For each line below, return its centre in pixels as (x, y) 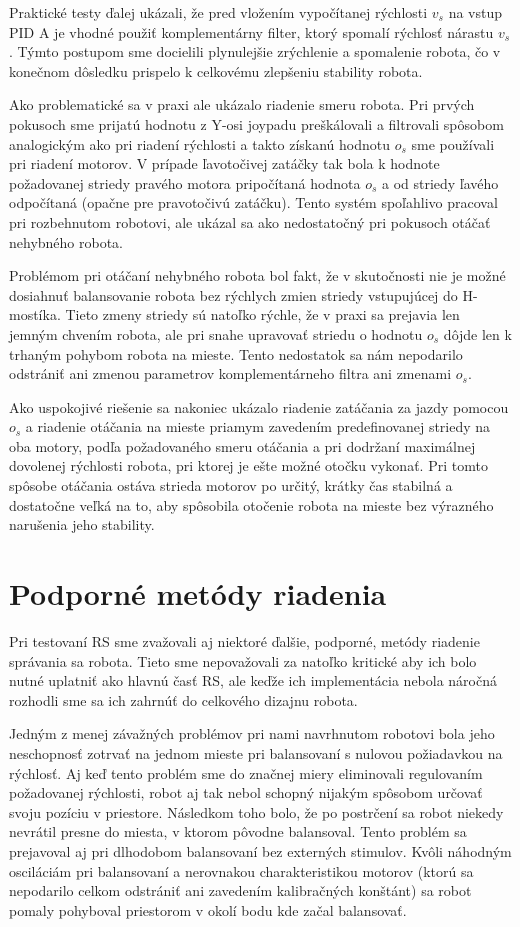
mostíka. (35, 314)
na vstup (475, 12)
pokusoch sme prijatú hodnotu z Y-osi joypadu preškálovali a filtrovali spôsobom (256, 123)
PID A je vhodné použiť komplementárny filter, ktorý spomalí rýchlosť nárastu (251, 31)
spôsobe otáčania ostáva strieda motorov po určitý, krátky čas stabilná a (231, 485)
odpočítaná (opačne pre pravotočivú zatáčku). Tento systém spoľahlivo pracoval (253, 202)
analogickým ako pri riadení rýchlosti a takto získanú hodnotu (200, 143)
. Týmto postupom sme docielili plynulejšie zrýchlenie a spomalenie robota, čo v (255, 51)
